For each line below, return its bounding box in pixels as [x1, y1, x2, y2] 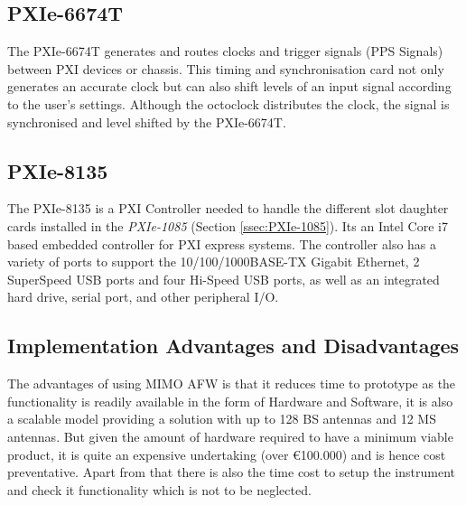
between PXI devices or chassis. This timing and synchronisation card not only [7, 59, 444, 78]
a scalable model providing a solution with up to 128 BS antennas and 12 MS [7, 409, 436, 428]
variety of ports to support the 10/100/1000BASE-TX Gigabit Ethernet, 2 [7, 252, 420, 271]
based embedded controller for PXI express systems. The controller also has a [7, 234, 437, 253]
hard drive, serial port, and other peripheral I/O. [7, 287, 279, 306]
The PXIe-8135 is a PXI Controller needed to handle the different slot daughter [7, 199, 449, 218]
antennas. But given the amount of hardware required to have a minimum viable [7, 426, 453, 445]
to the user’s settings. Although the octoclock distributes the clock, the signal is [7, 94, 450, 113]
